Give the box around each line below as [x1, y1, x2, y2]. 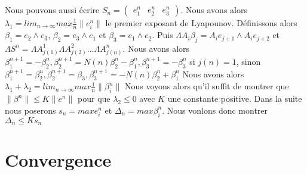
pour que [78, 92, 110, 105]
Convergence [5, 148, 112, 172]
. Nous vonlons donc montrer [162, 104, 268, 116]
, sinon [236, 55, 261, 67]
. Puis [152, 29, 173, 41]
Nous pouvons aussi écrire [5, 4, 100, 15]
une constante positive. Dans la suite [167, 92, 302, 105]
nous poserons [5, 104, 56, 116]
